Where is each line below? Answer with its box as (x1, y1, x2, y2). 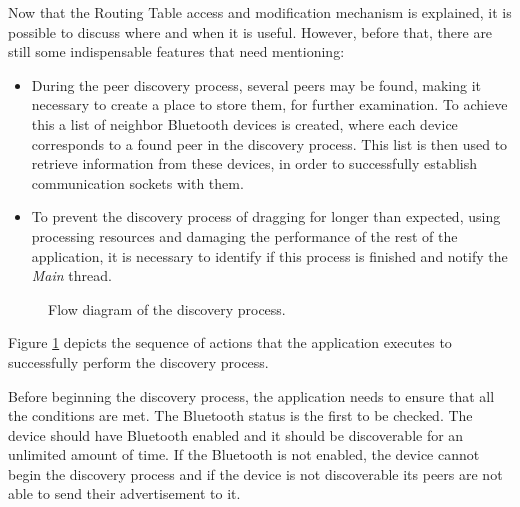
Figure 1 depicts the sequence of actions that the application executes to (8, 332, 452, 353)
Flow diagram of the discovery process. (48, 298, 286, 319)
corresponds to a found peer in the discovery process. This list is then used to (31, 133, 508, 154)
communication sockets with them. (31, 172, 244, 193)
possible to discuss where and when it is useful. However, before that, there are (8, 21, 493, 42)
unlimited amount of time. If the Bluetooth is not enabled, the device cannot (8, 444, 480, 465)
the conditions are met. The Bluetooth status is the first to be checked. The (8, 405, 473, 426)
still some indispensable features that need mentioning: (8, 41, 345, 62)
